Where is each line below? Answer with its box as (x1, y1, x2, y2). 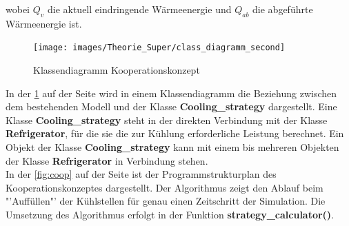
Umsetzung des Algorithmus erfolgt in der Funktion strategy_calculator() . (6, 207, 335, 221)
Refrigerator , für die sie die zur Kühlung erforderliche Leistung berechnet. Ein (6, 126, 344, 141)
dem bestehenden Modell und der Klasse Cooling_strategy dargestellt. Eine (6, 99, 337, 114)
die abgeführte (252, 2, 313, 16)
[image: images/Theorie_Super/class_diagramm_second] (33, 43, 286, 53)
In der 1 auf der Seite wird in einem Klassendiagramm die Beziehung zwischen (6, 85, 337, 100)
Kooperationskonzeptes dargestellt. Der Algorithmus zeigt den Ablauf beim (6, 180, 323, 194)
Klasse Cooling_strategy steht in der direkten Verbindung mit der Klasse (6, 112, 328, 127)
